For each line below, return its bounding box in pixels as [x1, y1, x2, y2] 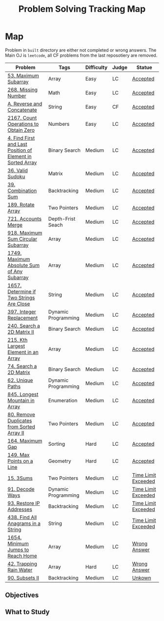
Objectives [5, 591, 39, 599]
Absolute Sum [7, 262, 40, 269]
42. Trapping [7, 560, 38, 567]
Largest [7, 343, 25, 349]
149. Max [7, 451, 30, 458]
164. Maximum [7, 437, 42, 444]
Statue [136, 64, 152, 70]
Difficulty [85, 64, 108, 70]
